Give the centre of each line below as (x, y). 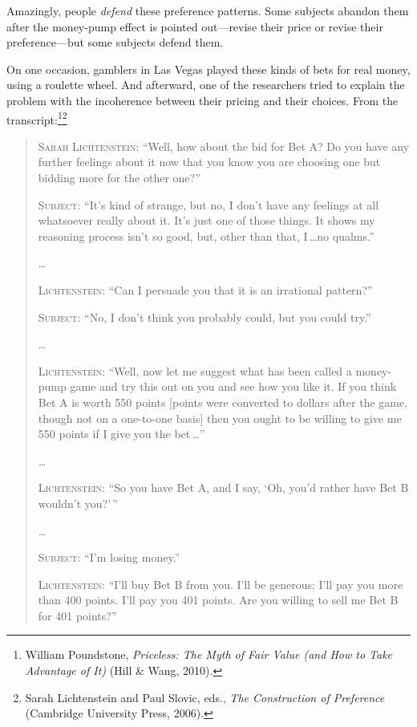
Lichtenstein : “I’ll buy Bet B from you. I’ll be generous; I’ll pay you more (221, 584)
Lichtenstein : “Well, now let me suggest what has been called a (195, 370)
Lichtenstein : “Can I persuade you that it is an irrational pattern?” (205, 289)
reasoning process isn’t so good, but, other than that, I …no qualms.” (206, 236)
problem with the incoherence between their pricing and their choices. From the (202, 100)
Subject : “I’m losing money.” (109, 557)
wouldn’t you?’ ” (78, 503)
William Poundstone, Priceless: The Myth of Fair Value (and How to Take (209, 654)
